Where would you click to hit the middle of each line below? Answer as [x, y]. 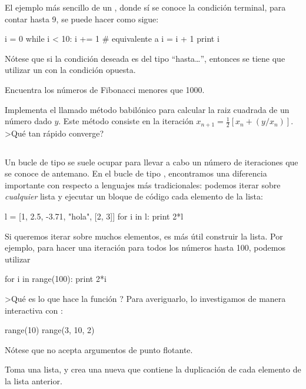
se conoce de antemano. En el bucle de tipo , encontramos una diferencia [136, 173]
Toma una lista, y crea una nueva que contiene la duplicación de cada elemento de [153, 369]
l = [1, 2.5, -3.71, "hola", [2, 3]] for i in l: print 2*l [94, 216]
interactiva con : [34, 310]
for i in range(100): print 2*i [56, 279]
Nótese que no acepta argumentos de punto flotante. [99, 349]
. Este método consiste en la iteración [126, 121]
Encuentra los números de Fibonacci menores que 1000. [105, 89]
